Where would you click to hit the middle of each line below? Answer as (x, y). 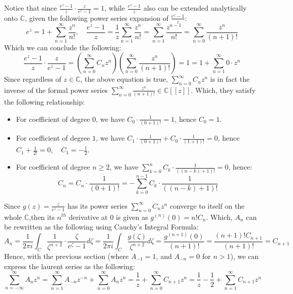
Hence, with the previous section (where (67, 256)
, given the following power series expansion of (96, 18)
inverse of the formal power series (56, 90)
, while (115, 8)
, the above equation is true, (124, 79)
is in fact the (230, 79)
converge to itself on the (207, 205)
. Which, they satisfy (223, 90)
